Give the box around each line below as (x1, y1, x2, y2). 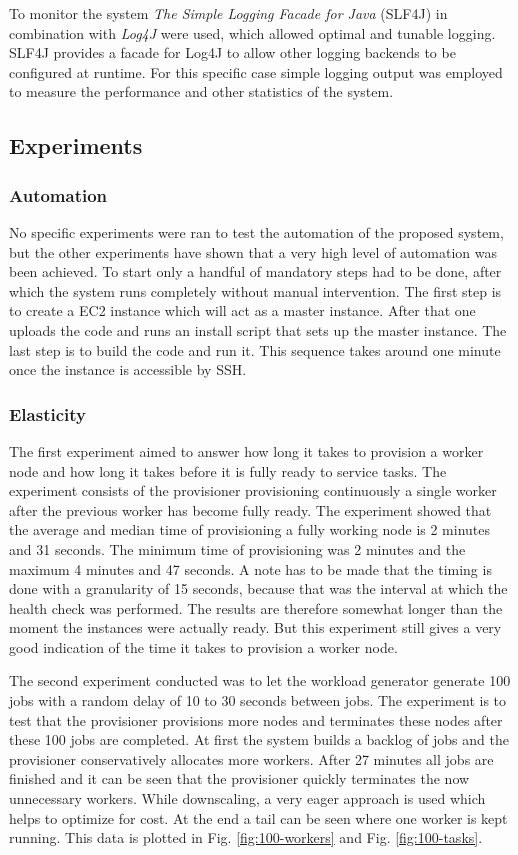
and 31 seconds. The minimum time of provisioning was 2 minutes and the (9, 538, 466, 559)
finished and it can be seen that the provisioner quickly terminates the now (9, 768, 470, 789)
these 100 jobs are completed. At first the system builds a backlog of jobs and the (9, 729, 509, 750)
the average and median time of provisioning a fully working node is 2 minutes (9, 519, 491, 540)
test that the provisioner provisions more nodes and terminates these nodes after (9, 709, 503, 730)
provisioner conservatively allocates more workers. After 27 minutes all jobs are (9, 748, 494, 769)
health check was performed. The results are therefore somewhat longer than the (9, 597, 503, 618)
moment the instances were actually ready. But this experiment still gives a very (9, 617, 502, 638)
